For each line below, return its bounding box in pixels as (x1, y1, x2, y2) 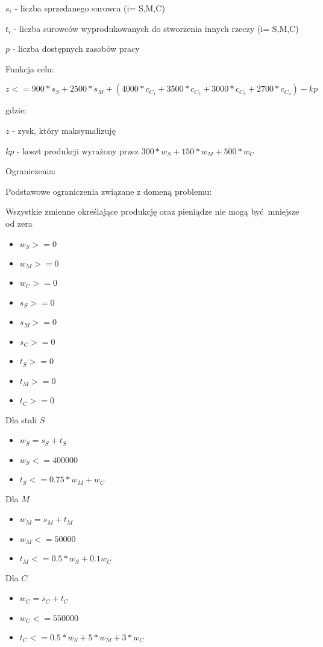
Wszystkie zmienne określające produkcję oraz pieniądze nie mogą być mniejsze (5, 205, 299, 218)
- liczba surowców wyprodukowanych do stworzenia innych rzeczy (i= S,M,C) (13, 22, 299, 34)
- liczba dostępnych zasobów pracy (12, 42, 140, 55)
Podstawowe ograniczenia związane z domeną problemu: (5, 185, 212, 197)
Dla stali (5, 413, 37, 426)
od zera (5, 216, 33, 229)
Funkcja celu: (5, 62, 54, 75)
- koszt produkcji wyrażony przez (17, 144, 139, 157)
